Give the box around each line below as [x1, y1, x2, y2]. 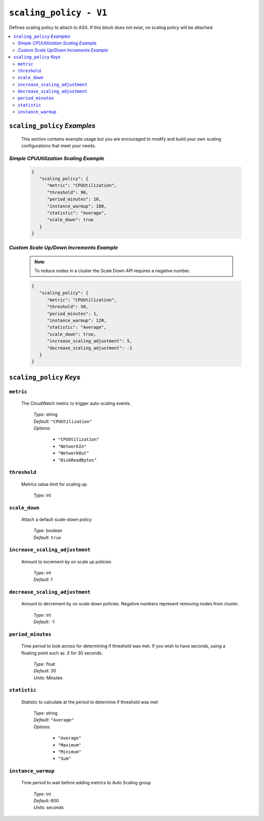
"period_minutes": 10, [47, 197, 102, 202]
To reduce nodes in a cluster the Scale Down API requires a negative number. [34, 268, 191, 274]
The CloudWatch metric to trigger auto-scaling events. [21, 400, 132, 406]
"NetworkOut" [58, 450, 89, 456]
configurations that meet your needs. [21, 143, 96, 149]
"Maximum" [58, 742, 82, 747]
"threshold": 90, [47, 189, 89, 195]
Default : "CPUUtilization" [33, 418, 92, 424]
